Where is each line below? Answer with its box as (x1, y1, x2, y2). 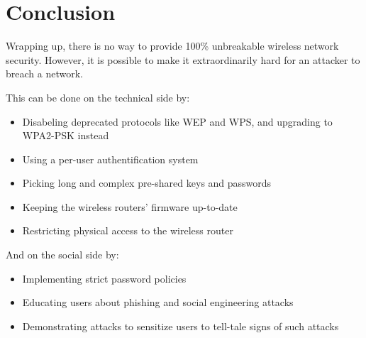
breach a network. (6, 66, 83, 81)
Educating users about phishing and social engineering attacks (22, 295, 294, 310)
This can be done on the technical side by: (6, 89, 190, 104)
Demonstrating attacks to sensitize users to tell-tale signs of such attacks (22, 318, 339, 333)
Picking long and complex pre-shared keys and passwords (22, 175, 272, 190)
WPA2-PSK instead (22, 128, 109, 143)
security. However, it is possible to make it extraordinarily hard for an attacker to (6, 52, 360, 67)
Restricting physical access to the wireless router (22, 223, 233, 238)
